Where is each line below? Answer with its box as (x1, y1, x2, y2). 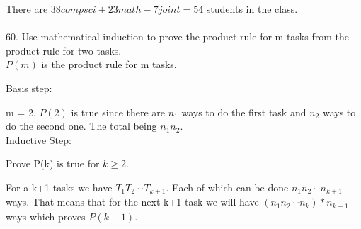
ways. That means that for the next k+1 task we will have (6, 194, 259, 209)
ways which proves (6, 208, 86, 223)
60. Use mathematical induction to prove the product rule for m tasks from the (6, 29, 349, 44)
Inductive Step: (6, 132, 71, 147)
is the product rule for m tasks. (41, 57, 177, 72)
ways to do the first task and (181, 104, 306, 119)
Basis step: (6, 80, 52, 95)
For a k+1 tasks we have (6, 179, 113, 194)
